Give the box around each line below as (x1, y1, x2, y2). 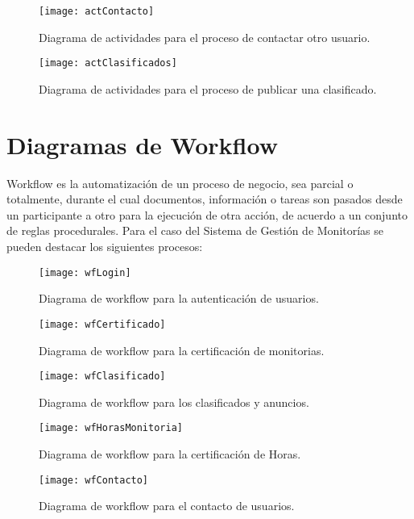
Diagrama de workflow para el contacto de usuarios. (39, 497, 295, 514)
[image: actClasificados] (39, 57, 177, 69)
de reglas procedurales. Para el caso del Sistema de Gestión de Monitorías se (6, 222, 384, 239)
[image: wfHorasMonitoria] (39, 422, 183, 434)
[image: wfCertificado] (39, 318, 166, 330)
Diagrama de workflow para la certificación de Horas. (39, 446, 301, 462)
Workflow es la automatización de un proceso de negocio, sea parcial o (6, 174, 354, 191)
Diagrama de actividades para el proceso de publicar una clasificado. (39, 80, 377, 97)
